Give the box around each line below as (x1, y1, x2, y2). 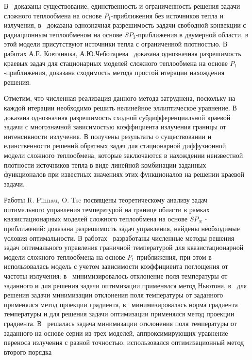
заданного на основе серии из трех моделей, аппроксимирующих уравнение (4, 328, 228, 338)
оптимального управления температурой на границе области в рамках (4, 204, 210, 214)
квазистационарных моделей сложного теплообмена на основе (4, 214, 188, 224)
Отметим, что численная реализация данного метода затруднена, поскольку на (4, 93, 235, 103)
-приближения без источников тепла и (111, 10, 223, 20)
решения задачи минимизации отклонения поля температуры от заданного (4, 290, 223, 300)
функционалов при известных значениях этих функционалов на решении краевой (4, 169, 245, 179)
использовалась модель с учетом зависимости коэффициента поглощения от (4, 261, 228, 271)
